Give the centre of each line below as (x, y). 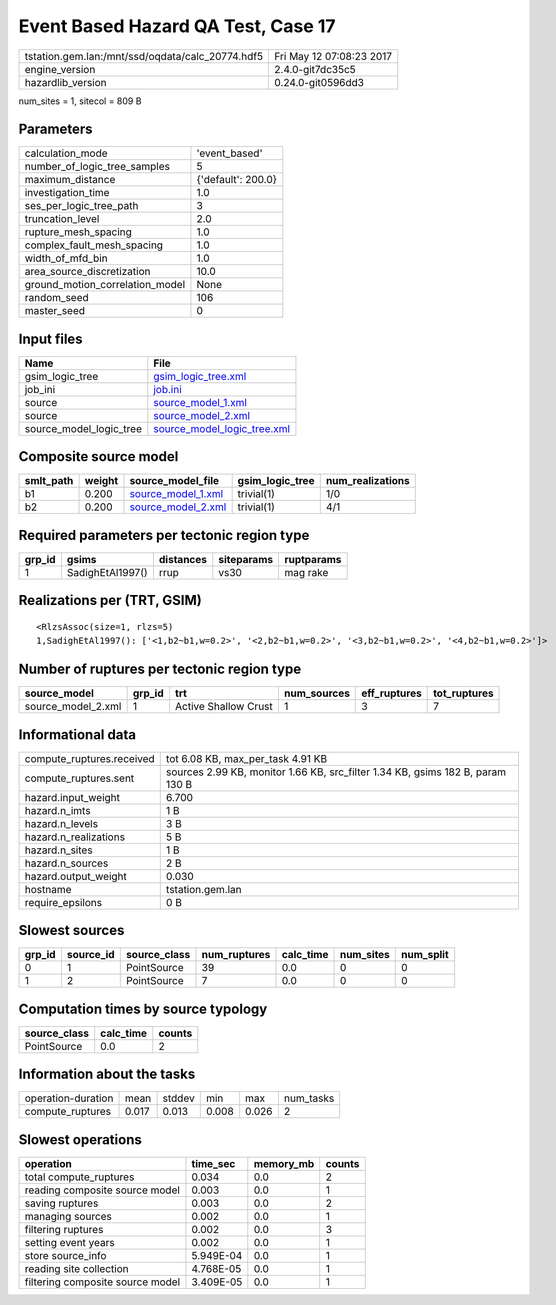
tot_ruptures (463, 693)
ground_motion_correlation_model (105, 285)
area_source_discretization (87, 272)
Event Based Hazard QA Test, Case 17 (177, 26)
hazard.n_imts (57, 810)
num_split (425, 955)
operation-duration (69, 1098)
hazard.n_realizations (74, 837)
